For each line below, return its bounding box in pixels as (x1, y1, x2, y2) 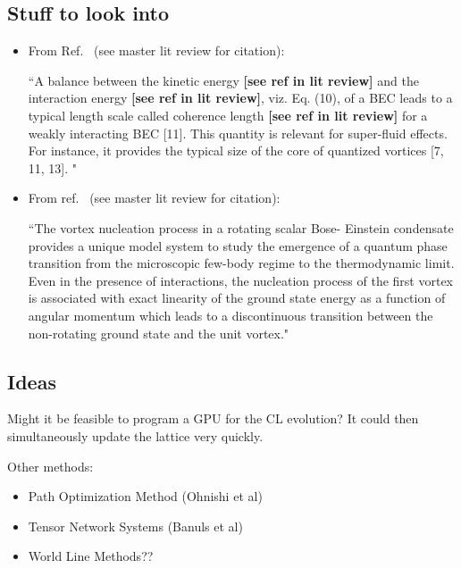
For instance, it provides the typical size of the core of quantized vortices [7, (28, 141, 444, 160)
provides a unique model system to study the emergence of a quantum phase (28, 236, 448, 255)
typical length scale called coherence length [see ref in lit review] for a (28, 105, 428, 124)
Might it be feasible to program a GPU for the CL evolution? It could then (7, 409, 419, 428)
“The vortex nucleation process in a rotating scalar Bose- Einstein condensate (28, 218, 454, 237)
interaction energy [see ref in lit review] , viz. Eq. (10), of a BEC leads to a (28, 88, 453, 107)
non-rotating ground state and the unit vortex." (28, 323, 289, 342)
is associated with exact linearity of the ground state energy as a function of (28, 288, 446, 307)
